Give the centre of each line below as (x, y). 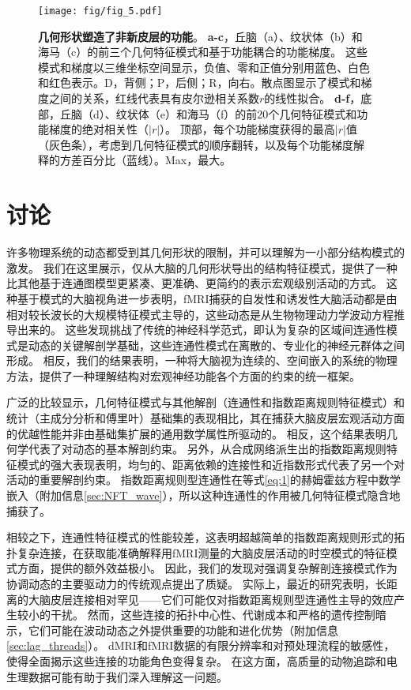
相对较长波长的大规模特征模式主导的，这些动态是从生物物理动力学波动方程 (200, 314)
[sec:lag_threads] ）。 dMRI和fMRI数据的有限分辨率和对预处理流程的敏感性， (201, 645)
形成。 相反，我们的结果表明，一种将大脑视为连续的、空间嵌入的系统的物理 (202, 360)
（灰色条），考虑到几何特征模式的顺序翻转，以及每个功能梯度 (196, 144)
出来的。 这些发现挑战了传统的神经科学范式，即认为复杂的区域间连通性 (202, 330)
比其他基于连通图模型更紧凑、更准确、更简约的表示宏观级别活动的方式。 (194, 283)
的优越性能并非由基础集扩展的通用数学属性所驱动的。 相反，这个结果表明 (196, 433)
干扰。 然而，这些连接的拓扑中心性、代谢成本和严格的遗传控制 (213, 615)
